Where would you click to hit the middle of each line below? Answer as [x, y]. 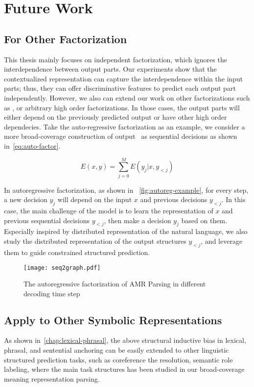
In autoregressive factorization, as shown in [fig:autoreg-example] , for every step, [126, 190]
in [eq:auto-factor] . [32, 145]
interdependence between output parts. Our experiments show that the [110, 69]
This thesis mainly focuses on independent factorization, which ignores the [115, 59]
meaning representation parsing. [52, 378]
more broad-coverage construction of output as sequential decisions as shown [121, 136]
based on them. [204, 220]
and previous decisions [174, 199]
